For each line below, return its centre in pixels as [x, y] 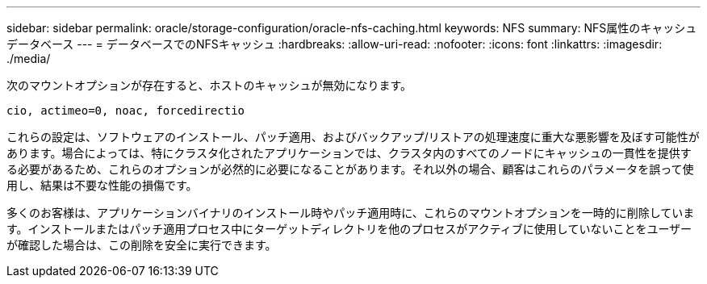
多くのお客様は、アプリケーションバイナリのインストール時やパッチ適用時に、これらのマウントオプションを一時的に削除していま [351, 213]
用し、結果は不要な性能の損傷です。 [102, 185]
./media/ [29, 58]
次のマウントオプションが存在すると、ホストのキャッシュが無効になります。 [209, 85]
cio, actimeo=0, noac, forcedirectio [126, 111]
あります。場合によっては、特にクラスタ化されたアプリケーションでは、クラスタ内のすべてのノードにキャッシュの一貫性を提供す [349, 153]
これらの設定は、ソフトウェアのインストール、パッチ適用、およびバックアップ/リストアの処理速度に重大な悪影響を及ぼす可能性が [353, 137]
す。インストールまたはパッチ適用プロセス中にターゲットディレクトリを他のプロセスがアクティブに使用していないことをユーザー [349, 229]
